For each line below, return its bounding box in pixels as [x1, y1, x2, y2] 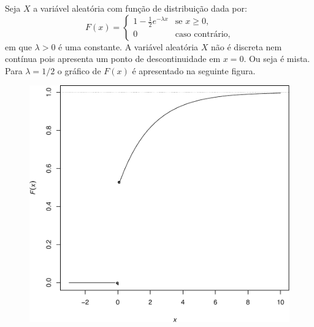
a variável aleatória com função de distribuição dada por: [33, 2, 247, 14]
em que [5, 40, 32, 53]
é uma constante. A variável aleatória [58, 40, 199, 53]
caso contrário [175, 30, 228, 39]
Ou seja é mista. [248, 52, 310, 65]
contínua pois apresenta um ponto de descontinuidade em [5, 52, 221, 65]
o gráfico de [57, 64, 101, 77]
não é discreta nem [211, 40, 282, 53]
